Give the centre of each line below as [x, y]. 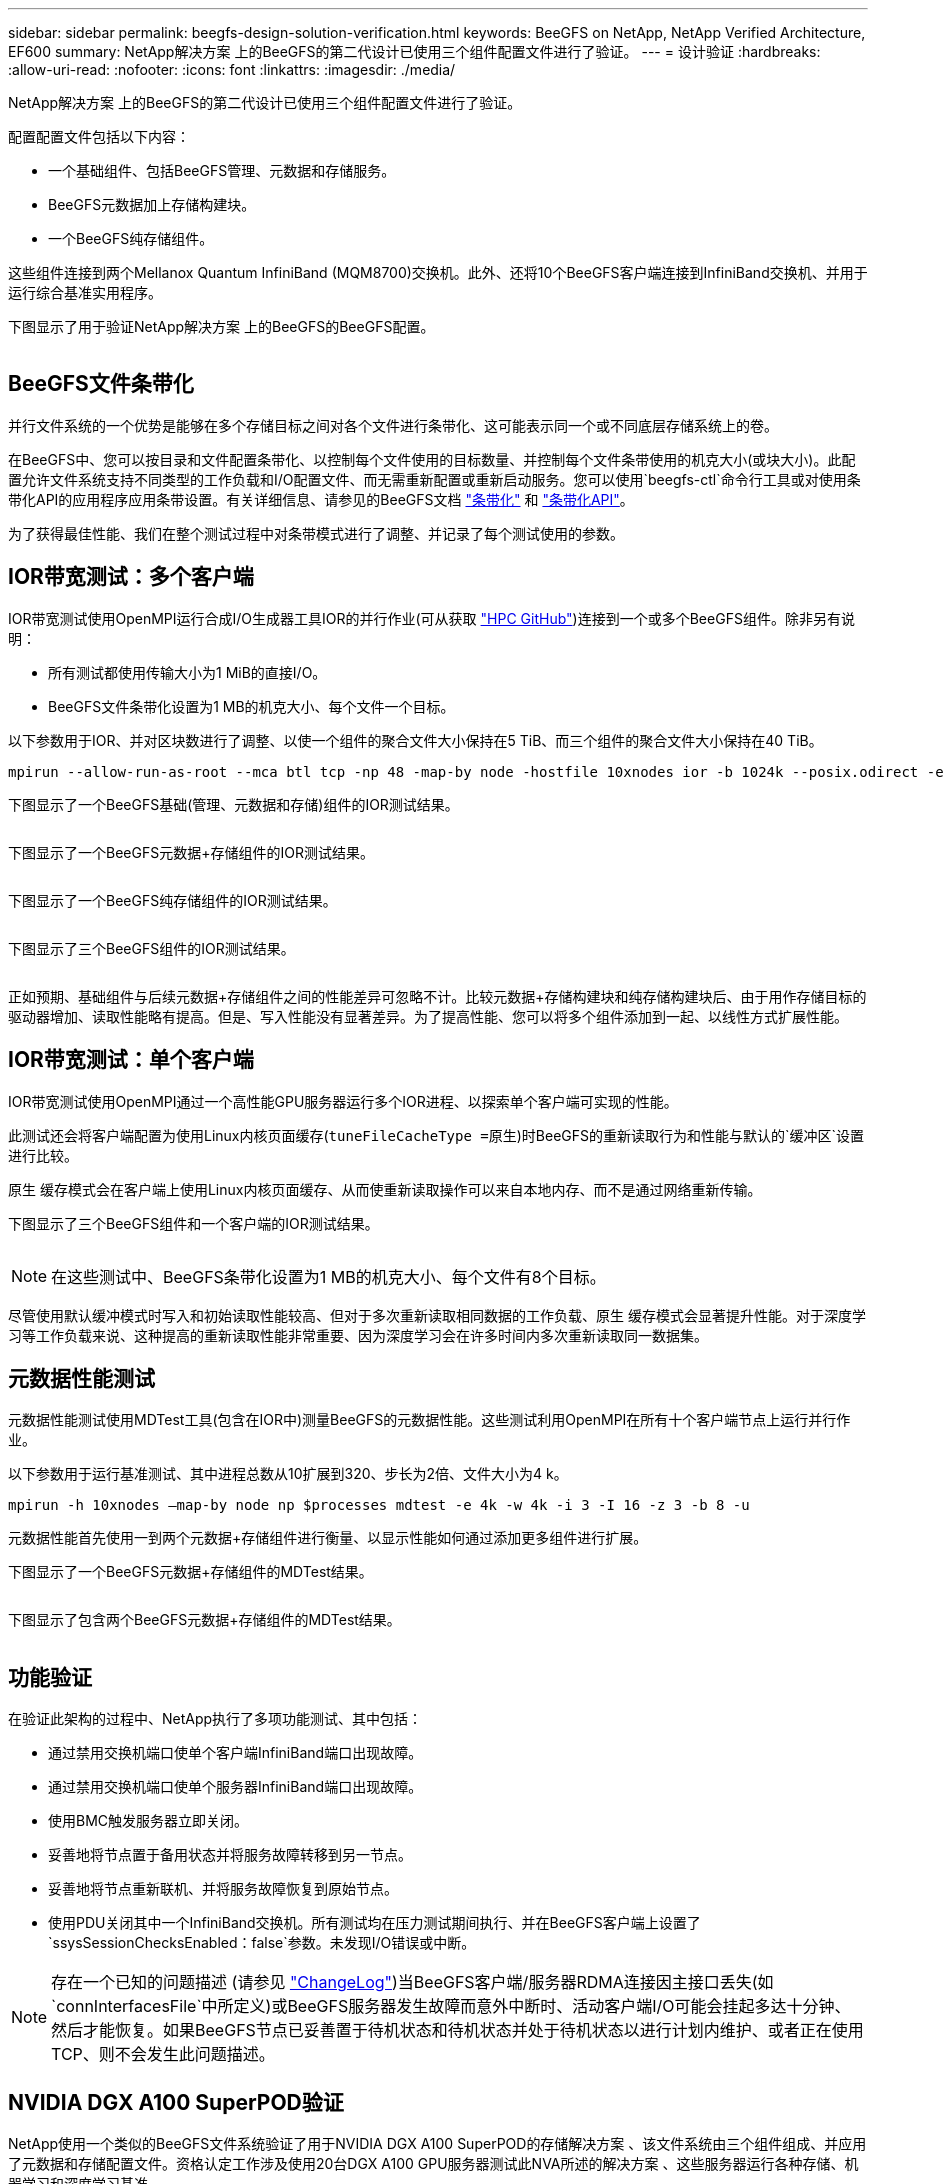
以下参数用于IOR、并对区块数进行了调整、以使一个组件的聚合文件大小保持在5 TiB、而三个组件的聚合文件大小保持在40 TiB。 [415, 740]
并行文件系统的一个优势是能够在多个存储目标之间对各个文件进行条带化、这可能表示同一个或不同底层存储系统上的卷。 [393, 425]
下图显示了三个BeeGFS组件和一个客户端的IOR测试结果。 [193, 1223]
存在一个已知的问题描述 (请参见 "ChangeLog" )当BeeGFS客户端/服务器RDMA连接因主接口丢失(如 [412, 1982]
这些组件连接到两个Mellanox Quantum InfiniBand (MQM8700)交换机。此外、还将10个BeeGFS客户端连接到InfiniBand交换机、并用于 [438, 272]
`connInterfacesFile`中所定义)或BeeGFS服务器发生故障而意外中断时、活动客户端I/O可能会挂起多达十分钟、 [451, 2006]
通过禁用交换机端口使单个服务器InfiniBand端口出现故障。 [235, 1787]
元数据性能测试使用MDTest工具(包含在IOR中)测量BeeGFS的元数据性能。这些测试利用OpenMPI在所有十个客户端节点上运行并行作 [429, 1420]
